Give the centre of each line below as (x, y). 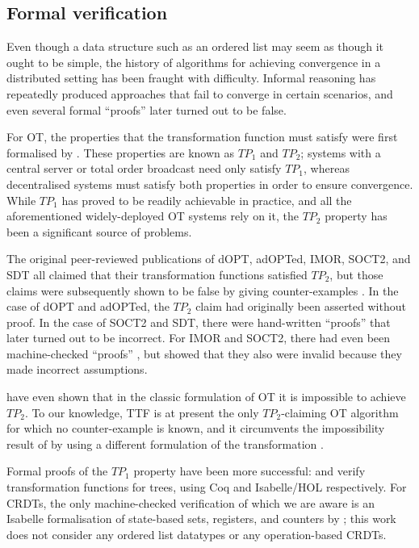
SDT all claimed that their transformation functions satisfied (157, 274)
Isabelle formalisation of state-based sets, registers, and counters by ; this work (201, 519)
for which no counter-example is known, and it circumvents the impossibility (196, 428)
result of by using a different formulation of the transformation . (165, 443)
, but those (356, 274)
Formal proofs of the (57, 471)
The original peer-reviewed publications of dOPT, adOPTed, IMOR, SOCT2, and (209, 259)
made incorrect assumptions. (77, 369)
